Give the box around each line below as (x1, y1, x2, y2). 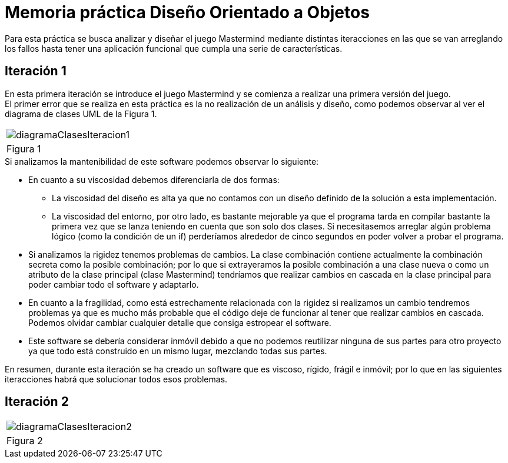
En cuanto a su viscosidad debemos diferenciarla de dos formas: (28, 174, 280, 185)
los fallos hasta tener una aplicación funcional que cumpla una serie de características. (5, 43, 343, 54)
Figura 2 (6, 435, 43, 447)
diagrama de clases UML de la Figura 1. (5, 108, 157, 119)
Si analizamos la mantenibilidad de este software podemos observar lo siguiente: (5, 156, 319, 166)
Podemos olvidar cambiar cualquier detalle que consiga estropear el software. (28, 317, 331, 328)
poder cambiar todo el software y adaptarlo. (28, 279, 199, 289)
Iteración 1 (5, 64, 67, 79)
